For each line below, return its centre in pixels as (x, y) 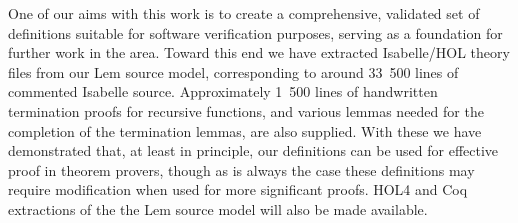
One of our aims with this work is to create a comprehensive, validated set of (244, 13)
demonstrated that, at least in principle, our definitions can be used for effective (253, 150)
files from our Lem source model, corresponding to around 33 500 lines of (233, 71)
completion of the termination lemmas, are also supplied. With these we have (245, 130)
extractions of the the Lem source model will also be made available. (218, 208)
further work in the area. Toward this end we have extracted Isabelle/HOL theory (259, 52)
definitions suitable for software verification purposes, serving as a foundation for (255, 32)
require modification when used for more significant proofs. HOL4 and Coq (238, 189)
